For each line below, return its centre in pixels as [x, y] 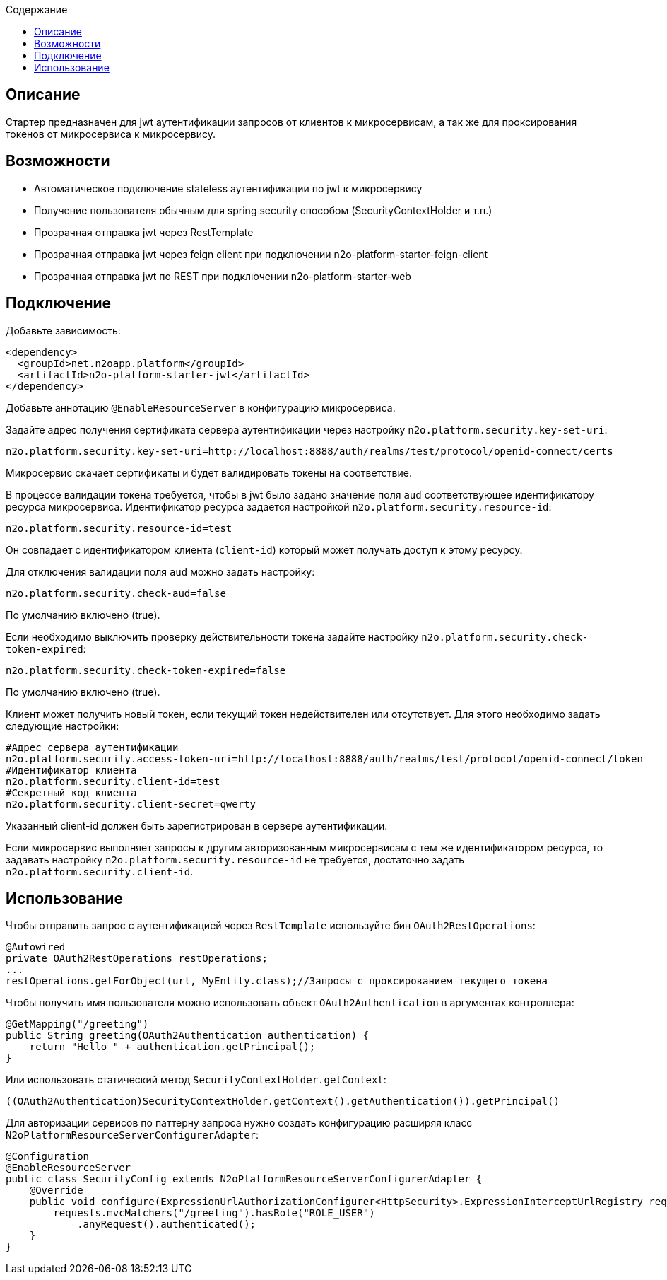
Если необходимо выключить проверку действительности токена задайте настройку [212, 636]
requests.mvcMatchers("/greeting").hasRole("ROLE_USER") [214, 1213]
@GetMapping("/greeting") [77, 1024]
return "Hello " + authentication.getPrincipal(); [172, 1047]
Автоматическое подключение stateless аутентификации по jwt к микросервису [228, 188]
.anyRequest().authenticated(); [167, 1224]
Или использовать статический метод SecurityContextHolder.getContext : [196, 1080]
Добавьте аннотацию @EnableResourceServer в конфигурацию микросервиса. [201, 407]
